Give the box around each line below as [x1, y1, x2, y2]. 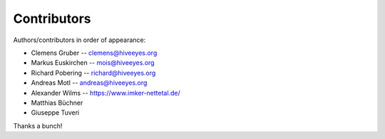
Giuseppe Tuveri [31, 108, 80, 117]
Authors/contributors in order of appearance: [13, 36, 146, 44]
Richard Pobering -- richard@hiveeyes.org [31, 68, 156, 77]
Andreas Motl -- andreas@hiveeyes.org [31, 78, 148, 87]
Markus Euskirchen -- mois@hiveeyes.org [31, 58, 155, 67]
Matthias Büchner [31, 98, 83, 107]
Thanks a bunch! [13, 121, 63, 130]
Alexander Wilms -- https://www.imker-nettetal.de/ [31, 88, 181, 97]
